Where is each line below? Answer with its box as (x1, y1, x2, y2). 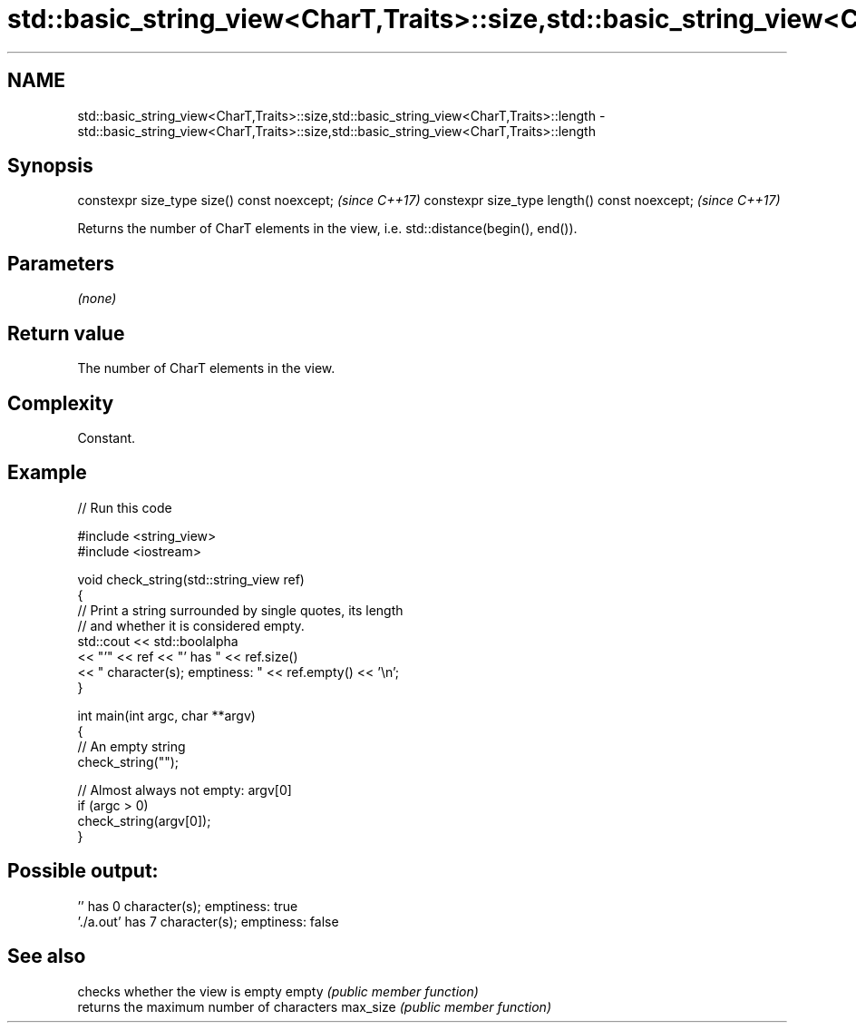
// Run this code (77, 499, 172, 515)
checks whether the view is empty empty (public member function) (77, 983, 479, 999)
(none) (77, 290, 117, 307)
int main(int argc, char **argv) (77, 707, 256, 723)
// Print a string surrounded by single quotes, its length (77, 602, 404, 618)
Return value (7, 321, 125, 345)
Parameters (7, 251, 114, 275)
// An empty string (77, 738, 186, 754)
